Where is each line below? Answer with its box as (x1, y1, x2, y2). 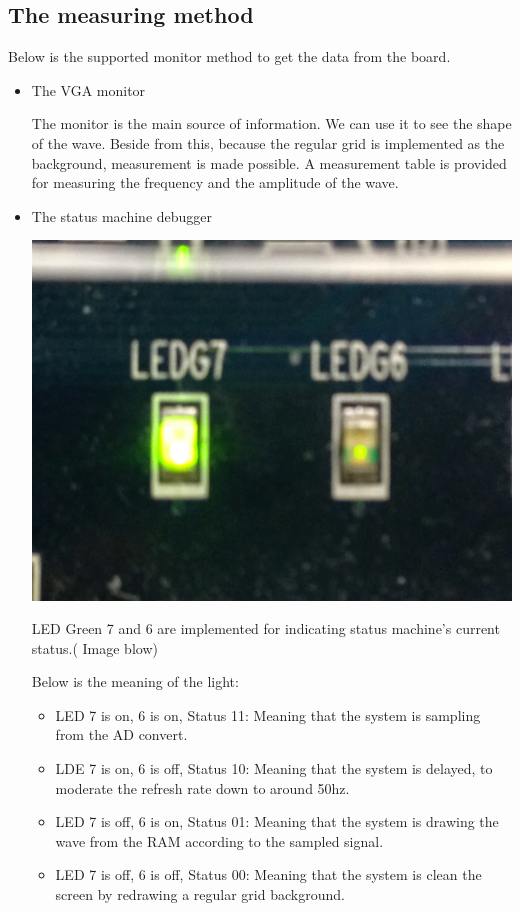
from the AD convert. (55, 724, 188, 745)
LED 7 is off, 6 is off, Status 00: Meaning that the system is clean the (55, 864, 482, 885)
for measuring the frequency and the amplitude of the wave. (31, 172, 399, 193)
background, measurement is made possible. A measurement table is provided (31, 152, 507, 173)
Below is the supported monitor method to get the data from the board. (8, 46, 451, 67)
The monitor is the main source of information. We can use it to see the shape (31, 113, 512, 134)
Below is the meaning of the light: (31, 671, 239, 692)
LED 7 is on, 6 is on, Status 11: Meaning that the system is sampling (55, 704, 481, 725)
